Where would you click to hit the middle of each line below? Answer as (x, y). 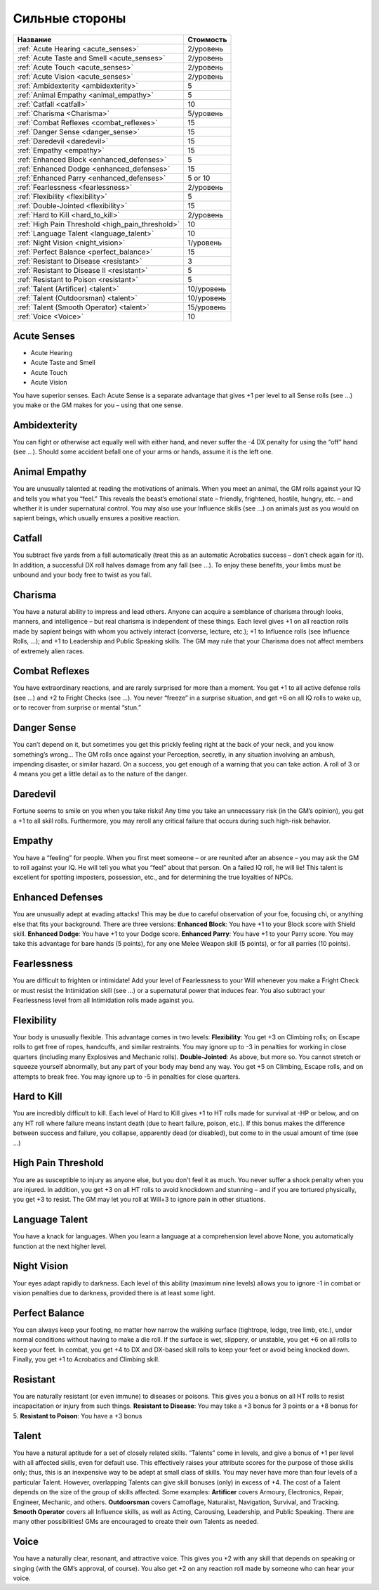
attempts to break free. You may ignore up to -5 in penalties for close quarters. (127, 1077)
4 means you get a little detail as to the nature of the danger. (100, 774)
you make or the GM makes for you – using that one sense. (98, 405)
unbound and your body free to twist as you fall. (82, 575)
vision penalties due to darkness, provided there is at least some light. (114, 1293)
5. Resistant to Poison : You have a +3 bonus (78, 1416)
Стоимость (207, 39)
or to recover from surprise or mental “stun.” (77, 707)
